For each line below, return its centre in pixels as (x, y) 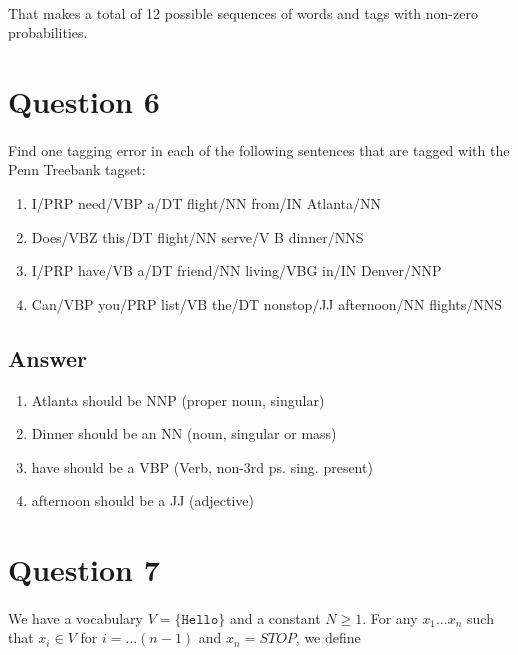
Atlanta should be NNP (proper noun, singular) (178, 399)
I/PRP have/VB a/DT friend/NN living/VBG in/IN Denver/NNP (236, 270)
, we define (328, 637)
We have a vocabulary (75, 617)
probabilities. (48, 32)
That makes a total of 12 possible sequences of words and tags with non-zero (243, 12)
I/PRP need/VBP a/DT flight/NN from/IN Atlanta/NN (206, 202)
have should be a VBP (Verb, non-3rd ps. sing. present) (202, 466)
